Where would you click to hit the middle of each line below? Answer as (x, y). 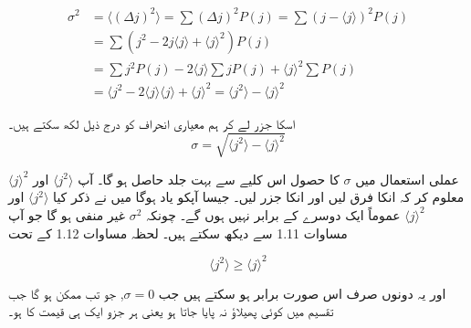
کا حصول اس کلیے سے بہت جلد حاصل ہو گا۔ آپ (209, 179)
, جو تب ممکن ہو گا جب (66, 293)
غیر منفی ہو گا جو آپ (67, 214)
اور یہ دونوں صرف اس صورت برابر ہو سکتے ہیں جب (302, 293)
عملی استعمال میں (407, 179)
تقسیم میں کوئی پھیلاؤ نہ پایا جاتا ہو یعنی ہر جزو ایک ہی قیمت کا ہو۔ (171, 311)
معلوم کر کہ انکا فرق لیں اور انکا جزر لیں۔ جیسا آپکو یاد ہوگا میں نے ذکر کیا (259, 197)
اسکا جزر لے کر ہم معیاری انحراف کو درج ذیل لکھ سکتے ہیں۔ (152, 123)
